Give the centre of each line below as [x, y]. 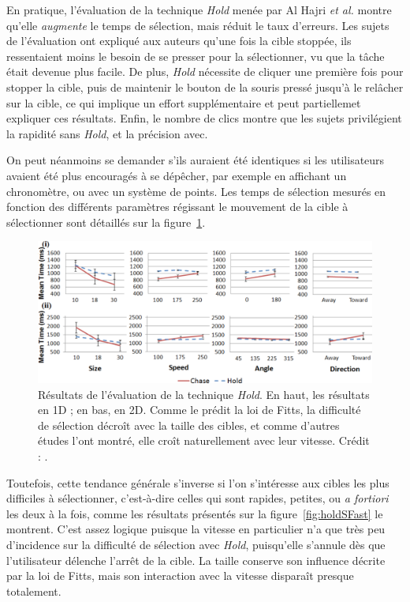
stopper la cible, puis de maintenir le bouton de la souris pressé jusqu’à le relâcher [205, 87]
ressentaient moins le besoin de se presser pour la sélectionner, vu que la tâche [196, 56]
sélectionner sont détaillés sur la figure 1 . [106, 222]
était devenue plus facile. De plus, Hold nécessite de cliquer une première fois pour [205, 71]
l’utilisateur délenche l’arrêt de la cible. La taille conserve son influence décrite [196, 560]
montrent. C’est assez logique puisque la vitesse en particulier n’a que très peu [196, 529]
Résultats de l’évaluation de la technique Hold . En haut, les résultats [204, 394]
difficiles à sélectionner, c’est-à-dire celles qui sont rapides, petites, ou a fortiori [198, 498]
